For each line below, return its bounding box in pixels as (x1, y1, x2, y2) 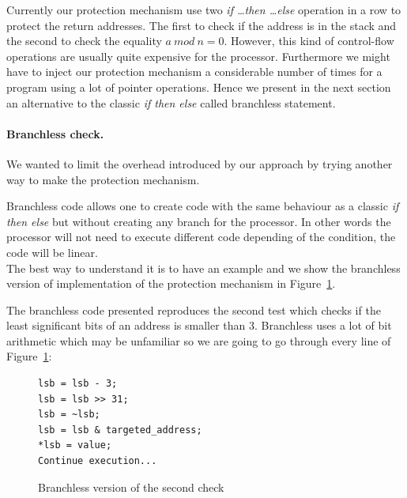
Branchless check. (6, 125, 104, 141)
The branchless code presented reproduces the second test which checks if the (6, 301, 381, 318)
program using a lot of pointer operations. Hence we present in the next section (6, 78, 391, 95)
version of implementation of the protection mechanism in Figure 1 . (6, 275, 336, 292)
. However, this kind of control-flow (224, 32, 394, 49)
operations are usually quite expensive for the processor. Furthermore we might (6, 47, 390, 64)
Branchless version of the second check (38, 478, 224, 495)
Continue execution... (38, 455, 157, 467)
